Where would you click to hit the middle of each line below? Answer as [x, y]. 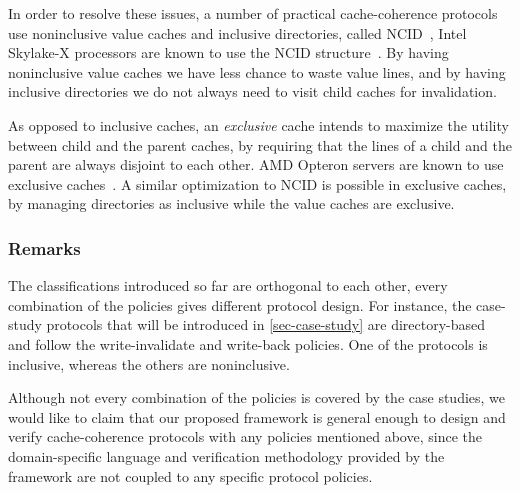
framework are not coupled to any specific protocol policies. [190, 475]
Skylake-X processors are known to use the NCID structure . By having [228, 52]
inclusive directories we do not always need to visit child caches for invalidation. [252, 91]
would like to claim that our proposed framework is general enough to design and [257, 416]
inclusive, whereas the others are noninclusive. [149, 363]
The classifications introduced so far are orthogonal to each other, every [228, 285]
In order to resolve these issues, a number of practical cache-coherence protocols [253, 13]
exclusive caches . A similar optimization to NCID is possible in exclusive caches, [257, 183]
